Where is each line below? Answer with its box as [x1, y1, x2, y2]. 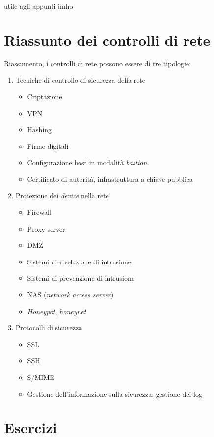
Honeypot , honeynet [27, 306, 86, 316]
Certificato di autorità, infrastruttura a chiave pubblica [27, 174, 193, 184]
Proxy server [27, 223, 65, 233]
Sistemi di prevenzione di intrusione [27, 273, 135, 283]
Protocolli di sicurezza [15, 322, 82, 333]
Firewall [27, 207, 52, 217]
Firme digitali [27, 141, 69, 151]
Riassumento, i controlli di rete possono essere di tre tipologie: [4, 58, 191, 68]
